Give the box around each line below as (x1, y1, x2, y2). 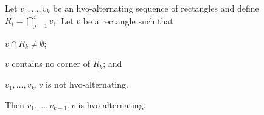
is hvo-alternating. (78, 98, 146, 111)
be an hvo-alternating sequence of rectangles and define (53, 2, 259, 14)
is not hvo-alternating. (46, 78, 128, 91)
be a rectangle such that (83, 14, 173, 27)
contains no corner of (12, 57, 90, 70)
